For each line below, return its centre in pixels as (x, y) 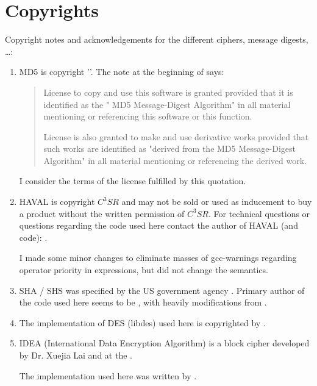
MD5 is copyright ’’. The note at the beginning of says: (122, 72)
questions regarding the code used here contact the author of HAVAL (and (158, 225)
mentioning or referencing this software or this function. (148, 116)
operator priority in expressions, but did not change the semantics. (144, 270)
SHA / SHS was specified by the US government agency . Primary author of (162, 290)
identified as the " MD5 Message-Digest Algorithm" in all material (167, 104)
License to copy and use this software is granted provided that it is (168, 92)
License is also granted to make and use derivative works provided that (176, 136)
